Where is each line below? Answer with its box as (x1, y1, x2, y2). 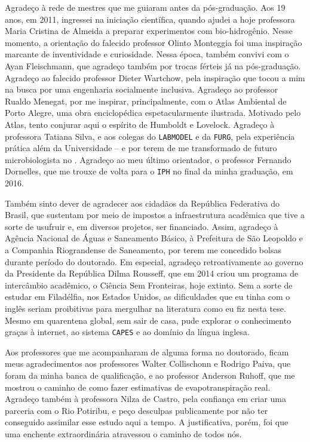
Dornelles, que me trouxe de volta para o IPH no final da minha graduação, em (5, 165, 293, 177)
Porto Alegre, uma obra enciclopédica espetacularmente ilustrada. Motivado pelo (5, 106, 301, 119)
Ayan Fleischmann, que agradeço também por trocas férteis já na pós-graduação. (5, 59, 301, 72)
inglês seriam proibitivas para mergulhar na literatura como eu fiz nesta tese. (5, 302, 286, 314)
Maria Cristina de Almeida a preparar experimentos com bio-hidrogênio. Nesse (5, 24, 293, 37)
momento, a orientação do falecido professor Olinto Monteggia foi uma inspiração (5, 36, 302, 48)
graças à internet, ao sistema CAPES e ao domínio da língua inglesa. (5, 326, 250, 338)
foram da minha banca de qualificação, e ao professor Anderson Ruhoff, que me (5, 369, 295, 381)
